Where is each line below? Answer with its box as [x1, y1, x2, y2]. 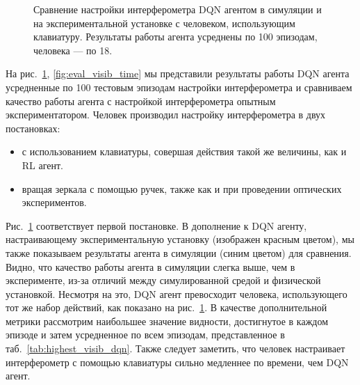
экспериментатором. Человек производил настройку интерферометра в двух [6, 107, 326, 122]
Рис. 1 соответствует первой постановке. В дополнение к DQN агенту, [6, 218, 307, 233]
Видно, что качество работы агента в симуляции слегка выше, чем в [6, 259, 295, 274]
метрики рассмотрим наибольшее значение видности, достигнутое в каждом [6, 313, 329, 328]
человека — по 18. [33, 42, 113, 57]
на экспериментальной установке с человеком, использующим [33, 15, 295, 30]
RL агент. [22, 157, 64, 172]
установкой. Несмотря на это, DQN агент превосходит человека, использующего [6, 286, 347, 301]
